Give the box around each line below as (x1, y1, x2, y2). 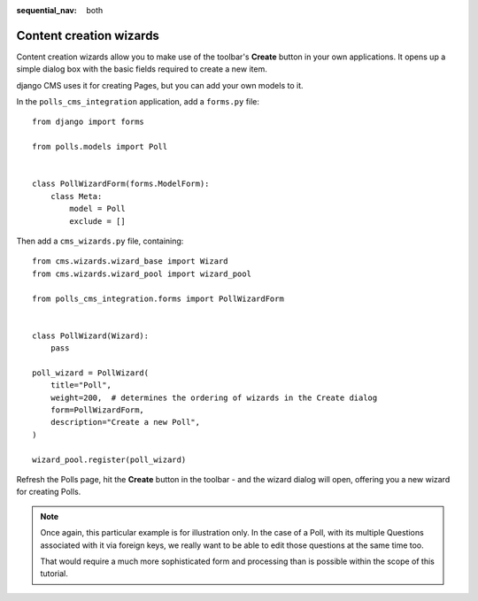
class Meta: (50, 191, 103, 201)
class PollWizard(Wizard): (32, 330, 150, 341)
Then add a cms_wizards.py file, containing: (16, 235, 184, 246)
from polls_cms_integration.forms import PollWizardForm (32, 293, 285, 304)
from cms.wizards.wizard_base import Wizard (32, 257, 229, 266)
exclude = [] (69, 216, 126, 226)
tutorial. (40, 568, 68, 579)
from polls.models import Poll (32, 142, 168, 152)
